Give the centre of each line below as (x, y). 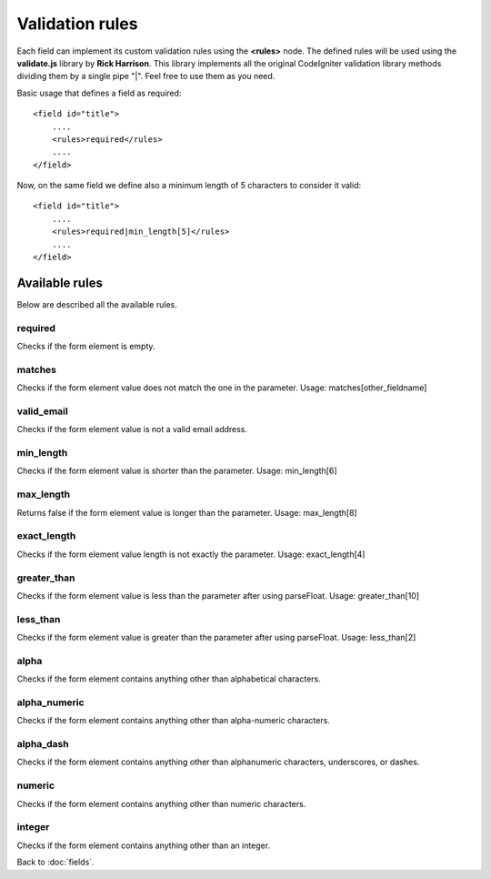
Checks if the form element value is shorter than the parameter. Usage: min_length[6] (177, 471)
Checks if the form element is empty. (86, 347)
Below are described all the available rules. (97, 304)
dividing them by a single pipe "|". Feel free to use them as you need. (146, 76)
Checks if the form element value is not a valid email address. (132, 429)
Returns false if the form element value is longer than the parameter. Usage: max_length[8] (187, 512)
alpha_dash (43, 744)
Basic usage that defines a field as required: (99, 93)
